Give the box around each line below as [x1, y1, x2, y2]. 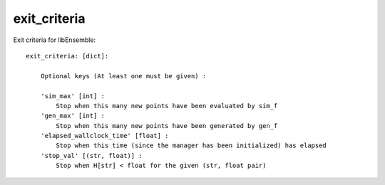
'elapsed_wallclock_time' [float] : [40, 132, 169, 140]
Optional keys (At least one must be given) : [40, 72, 207, 80]
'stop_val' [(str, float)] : [40, 152, 143, 159]
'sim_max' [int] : [40, 92, 106, 100]
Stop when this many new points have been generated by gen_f [56, 122, 278, 129]
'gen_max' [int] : [40, 112, 106, 120]
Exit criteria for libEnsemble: [13, 36, 96, 44]
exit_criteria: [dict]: [26, 52, 109, 60]
